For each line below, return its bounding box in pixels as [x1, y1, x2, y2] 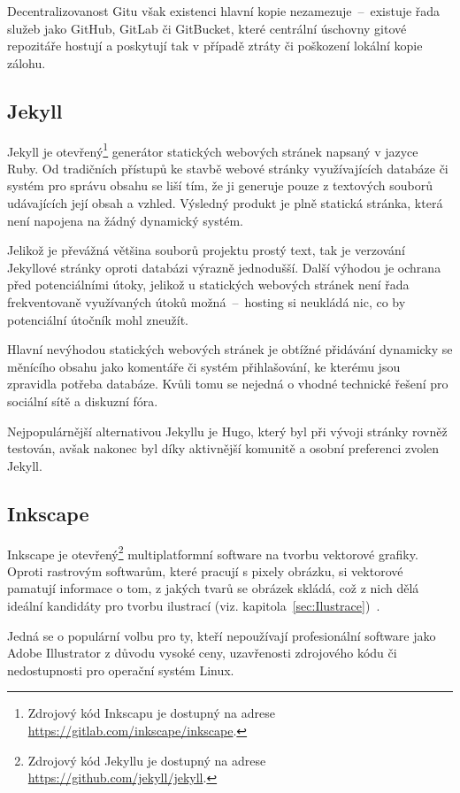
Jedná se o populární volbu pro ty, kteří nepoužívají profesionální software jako [7, 626, 436, 644]
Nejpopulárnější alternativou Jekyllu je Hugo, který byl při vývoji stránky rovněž [7, 421, 448, 440]
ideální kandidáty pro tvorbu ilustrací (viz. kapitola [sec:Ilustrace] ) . [7, 596, 380, 614]
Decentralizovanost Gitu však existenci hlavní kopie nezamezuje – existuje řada [7, 2, 441, 19]
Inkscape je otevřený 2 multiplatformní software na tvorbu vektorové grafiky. [7, 542, 418, 563]
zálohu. [7, 53, 46, 72]
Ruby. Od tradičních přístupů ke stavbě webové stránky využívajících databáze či [7, 158, 448, 177]
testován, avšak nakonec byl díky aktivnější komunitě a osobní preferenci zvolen [7, 439, 440, 458]
